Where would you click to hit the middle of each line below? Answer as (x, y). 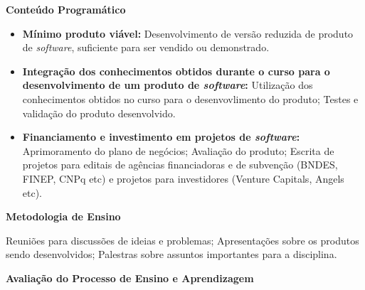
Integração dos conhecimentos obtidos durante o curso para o (176, 71)
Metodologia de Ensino (63, 216)
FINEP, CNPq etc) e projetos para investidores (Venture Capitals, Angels (183, 178)
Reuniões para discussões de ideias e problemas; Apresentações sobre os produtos (182, 240)
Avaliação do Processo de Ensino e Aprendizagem (130, 278)
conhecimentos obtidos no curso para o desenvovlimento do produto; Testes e (190, 98)
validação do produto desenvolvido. (99, 113)
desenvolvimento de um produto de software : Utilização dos (168, 85)
